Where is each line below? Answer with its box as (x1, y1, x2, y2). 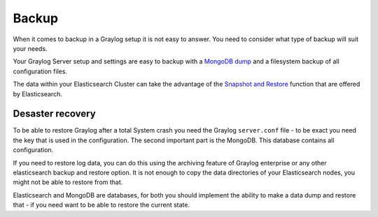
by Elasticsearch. (13, 89, 63, 98)
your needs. (13, 44, 48, 52)
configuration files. (13, 67, 68, 75)
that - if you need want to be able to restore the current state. (13, 201, 190, 209)
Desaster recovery (13, 108, 96, 120)
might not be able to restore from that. (13, 178, 123, 186)
